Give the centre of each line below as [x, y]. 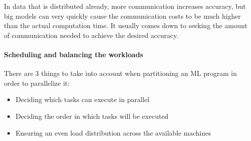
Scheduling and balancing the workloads [74, 54]
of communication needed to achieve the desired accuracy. [91, 35]
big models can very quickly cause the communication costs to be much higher [123, 16]
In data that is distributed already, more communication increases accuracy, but [125, 6]
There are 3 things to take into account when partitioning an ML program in [121, 73]
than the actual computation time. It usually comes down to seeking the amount [126, 25]
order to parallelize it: [37, 83]
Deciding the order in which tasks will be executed [92, 116]
